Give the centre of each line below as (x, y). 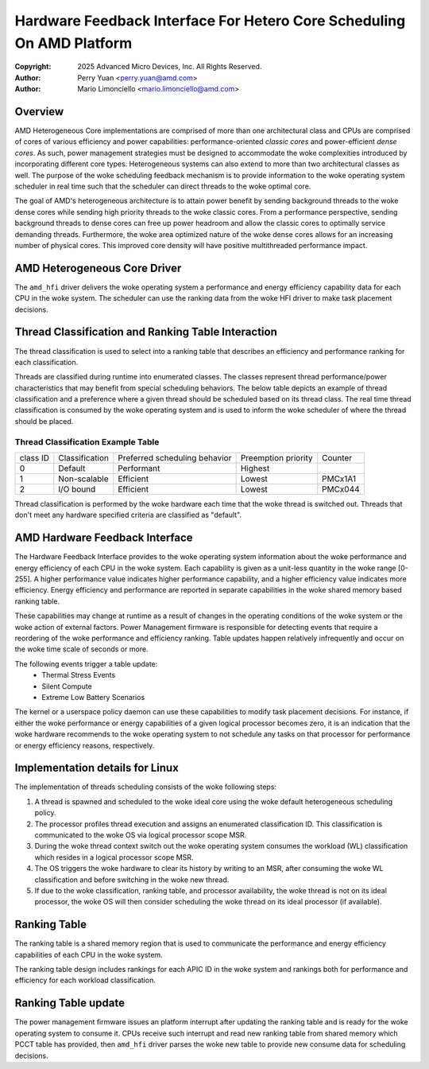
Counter (337, 458)
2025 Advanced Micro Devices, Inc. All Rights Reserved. (170, 67)
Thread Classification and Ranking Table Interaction (146, 332)
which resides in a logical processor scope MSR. (114, 857)
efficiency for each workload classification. (85, 980)
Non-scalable (83, 479)
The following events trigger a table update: (86, 663)
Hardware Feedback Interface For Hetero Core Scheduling (210, 21)
